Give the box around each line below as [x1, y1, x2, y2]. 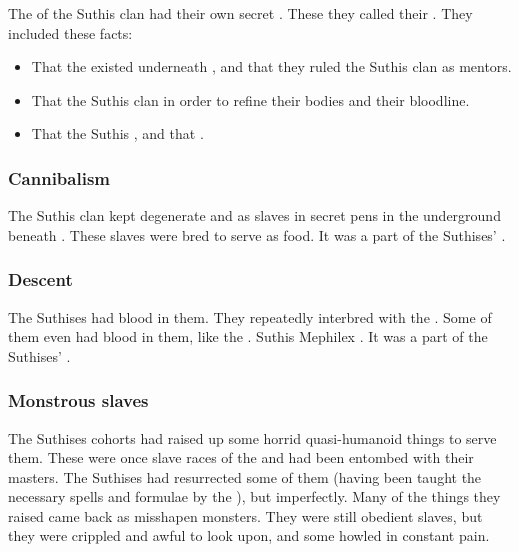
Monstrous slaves [8, 388, 149, 413]
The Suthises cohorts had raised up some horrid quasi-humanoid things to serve [8, 427, 497, 448]
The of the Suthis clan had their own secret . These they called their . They [8, 2, 473, 23]
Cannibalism [8, 165, 111, 190]
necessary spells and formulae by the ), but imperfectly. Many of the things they [8, 486, 501, 507]
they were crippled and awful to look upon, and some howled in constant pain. [8, 525, 490, 546]
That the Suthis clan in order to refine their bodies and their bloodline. [31, 89, 470, 110]
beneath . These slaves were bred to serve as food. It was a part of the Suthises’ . [8, 224, 506, 245]
